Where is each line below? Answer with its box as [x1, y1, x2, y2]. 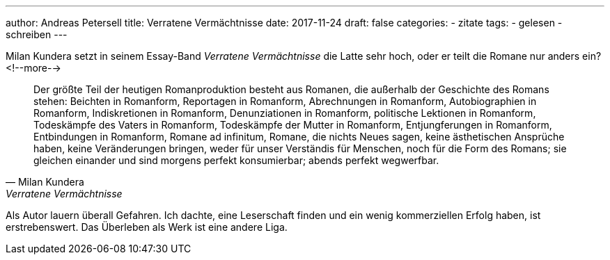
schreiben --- [6, 29, 68, 40]
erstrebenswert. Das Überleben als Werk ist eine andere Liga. [6, 221, 288, 233]
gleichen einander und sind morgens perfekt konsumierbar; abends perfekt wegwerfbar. [33, 154, 439, 166]
